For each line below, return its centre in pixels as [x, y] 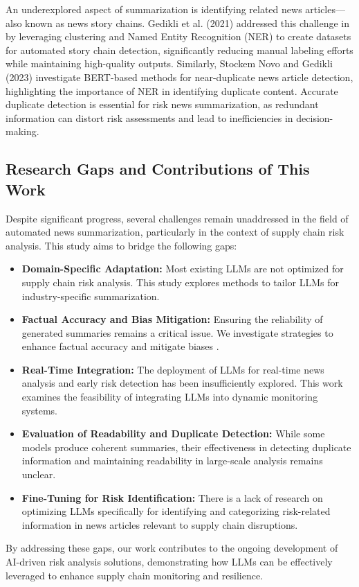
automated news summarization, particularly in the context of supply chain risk [175, 232]
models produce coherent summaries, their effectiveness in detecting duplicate [186, 447]
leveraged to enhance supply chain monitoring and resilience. [135, 575]
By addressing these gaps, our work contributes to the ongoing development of [172, 548]
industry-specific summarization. [91, 296]
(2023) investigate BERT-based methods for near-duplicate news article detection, [179, 77]
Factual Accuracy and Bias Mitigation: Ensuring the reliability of [172, 319]
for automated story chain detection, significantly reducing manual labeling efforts [179, 50]
